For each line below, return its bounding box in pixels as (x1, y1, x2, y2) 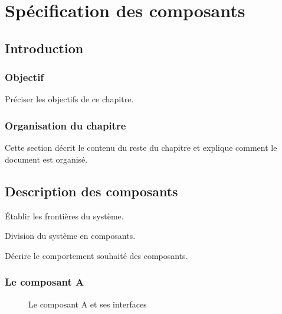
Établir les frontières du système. (5, 209, 124, 222)
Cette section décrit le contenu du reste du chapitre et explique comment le (5, 141, 277, 154)
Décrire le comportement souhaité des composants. (5, 249, 188, 261)
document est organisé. (5, 153, 88, 165)
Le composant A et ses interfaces (28, 297, 147, 310)
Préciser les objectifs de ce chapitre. (5, 93, 134, 105)
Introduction (5, 38, 84, 57)
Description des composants (5, 182, 178, 200)
